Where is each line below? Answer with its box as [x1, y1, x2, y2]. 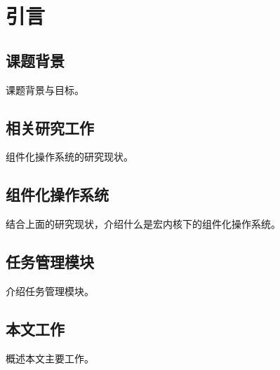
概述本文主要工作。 [6, 350, 94, 365]
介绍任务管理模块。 [6, 283, 94, 298]
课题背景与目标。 [6, 82, 84, 97]
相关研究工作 [6, 116, 94, 138]
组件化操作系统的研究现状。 [6, 149, 133, 164]
